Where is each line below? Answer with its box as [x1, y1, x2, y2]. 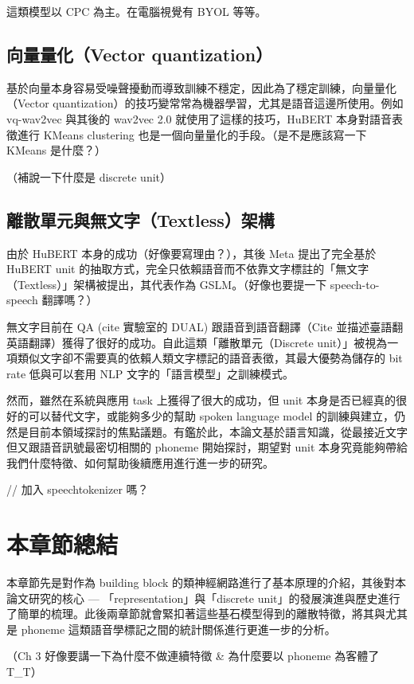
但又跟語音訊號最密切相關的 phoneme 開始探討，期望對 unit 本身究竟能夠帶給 [6, 439, 408, 455]
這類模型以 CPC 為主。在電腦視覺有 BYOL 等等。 [6, 3, 267, 19]
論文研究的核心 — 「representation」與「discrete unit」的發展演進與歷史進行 [6, 589, 400, 606]
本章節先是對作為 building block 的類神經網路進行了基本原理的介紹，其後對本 [6, 574, 407, 590]
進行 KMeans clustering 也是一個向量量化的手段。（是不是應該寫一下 [17, 126, 367, 143]
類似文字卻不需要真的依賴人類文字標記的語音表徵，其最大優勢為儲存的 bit [17, 350, 403, 366]
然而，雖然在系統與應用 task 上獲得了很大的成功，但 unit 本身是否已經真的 [6, 392, 396, 408]
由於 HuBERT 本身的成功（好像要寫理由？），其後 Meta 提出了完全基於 [6, 244, 377, 261]
